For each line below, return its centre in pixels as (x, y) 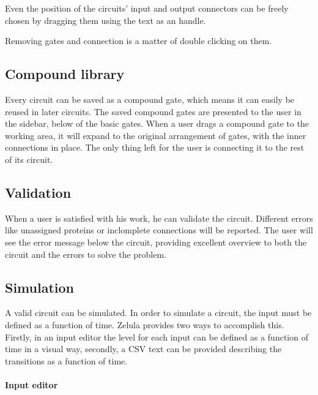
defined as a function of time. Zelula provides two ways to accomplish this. (145, 324)
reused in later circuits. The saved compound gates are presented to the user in (153, 111)
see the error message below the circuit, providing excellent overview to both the (156, 242)
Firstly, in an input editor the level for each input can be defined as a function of (157, 337)
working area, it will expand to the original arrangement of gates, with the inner (156, 135)
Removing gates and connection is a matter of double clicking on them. (139, 41)
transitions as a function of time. (66, 360)
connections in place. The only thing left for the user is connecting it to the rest (155, 147)
